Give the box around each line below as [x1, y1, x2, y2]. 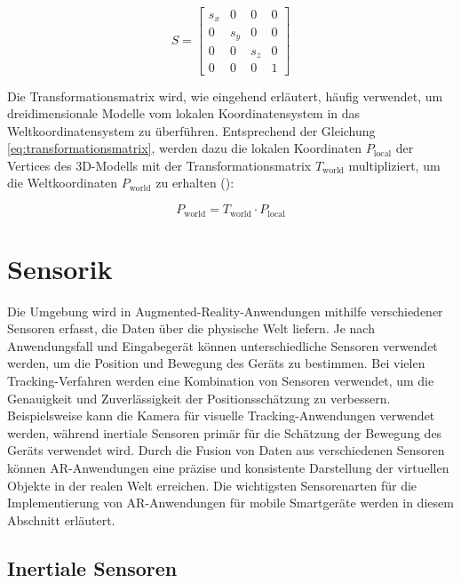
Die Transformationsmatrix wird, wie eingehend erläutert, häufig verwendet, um [7, 86, 443, 105]
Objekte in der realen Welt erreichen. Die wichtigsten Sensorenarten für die [7, 475, 417, 494]
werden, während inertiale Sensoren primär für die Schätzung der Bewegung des [7, 423, 442, 442]
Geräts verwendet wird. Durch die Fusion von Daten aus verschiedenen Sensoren [7, 441, 445, 459]
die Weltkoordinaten [7, 173, 118, 192]
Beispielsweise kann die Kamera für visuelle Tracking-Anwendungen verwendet [7, 406, 435, 425]
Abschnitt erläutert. [7, 510, 115, 529]
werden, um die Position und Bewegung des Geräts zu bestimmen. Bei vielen [7, 354, 425, 372]
